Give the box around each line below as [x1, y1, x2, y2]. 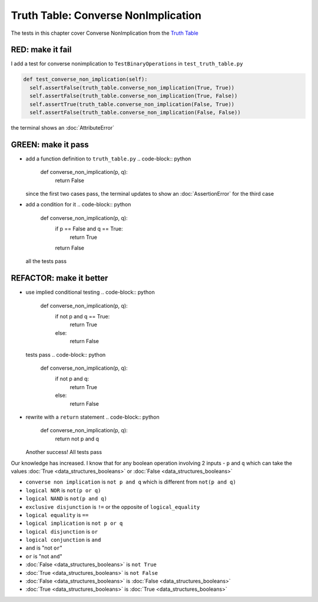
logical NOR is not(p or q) [25, 486, 101, 494]
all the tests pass [25, 258, 67, 265]
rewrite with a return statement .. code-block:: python [25, 413, 160, 420]
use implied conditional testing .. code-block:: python [25, 289, 155, 296]
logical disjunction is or [25, 528, 98, 535]
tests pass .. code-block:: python [25, 351, 106, 358]
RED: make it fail [11, 45, 72, 55]
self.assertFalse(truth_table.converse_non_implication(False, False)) [29, 109, 241, 116]
